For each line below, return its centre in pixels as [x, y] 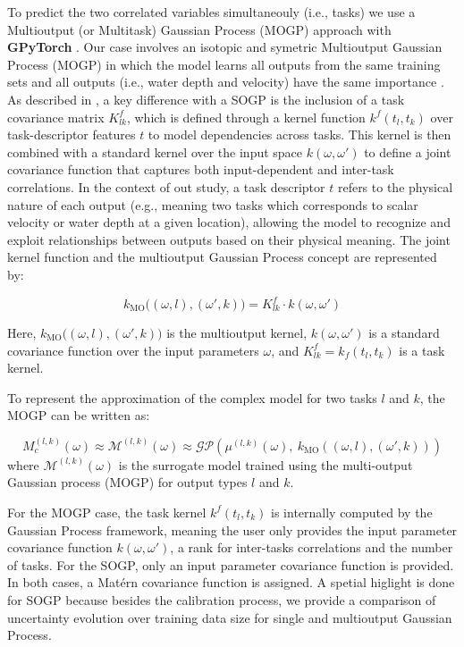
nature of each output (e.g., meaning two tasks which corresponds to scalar [213, 204]
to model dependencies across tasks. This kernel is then [299, 134]
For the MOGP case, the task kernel [107, 512]
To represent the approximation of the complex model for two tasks [192, 397]
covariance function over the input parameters [133, 350]
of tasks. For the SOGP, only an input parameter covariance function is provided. [231, 564]
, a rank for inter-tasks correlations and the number [312, 547]
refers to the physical [395, 186]
